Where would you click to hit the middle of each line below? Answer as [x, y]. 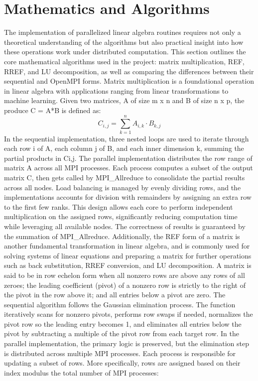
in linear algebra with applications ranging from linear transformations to [116, 90]
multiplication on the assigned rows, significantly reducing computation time [121, 216]
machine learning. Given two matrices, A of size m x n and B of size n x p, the [124, 100]
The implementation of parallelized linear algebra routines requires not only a [123, 32]
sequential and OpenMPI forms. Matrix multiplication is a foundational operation [129, 81]
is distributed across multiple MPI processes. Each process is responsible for [120, 353]
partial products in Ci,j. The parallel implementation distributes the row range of [128, 158]
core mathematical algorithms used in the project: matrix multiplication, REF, [124, 61]
